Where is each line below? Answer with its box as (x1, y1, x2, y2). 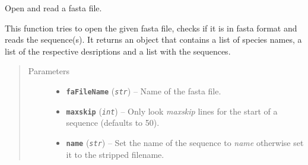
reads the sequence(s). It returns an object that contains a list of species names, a (5, 33, 302, 46)
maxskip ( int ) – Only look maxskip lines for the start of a (66, 104, 278, 117)
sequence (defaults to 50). (66, 116, 160, 129)
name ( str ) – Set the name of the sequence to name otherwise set (66, 136, 304, 148)
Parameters (28, 65, 69, 77)
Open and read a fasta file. (5, 2, 102, 14)
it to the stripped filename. (66, 148, 164, 160)
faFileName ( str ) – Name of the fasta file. (66, 84, 221, 97)
